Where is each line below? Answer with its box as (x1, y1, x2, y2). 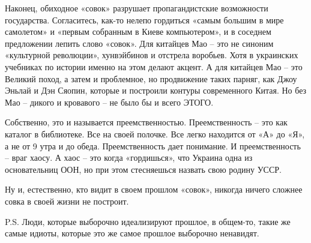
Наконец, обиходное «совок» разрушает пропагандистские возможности (5, 2, 268, 14)
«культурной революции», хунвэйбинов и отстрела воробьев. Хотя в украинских (5, 49, 298, 61)
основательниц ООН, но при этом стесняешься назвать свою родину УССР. (5, 163, 282, 175)
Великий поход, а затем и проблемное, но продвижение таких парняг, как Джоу (5, 72, 297, 85)
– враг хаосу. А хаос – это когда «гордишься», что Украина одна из (5, 151, 253, 164)
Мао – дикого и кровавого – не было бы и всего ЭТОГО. (5, 95, 214, 108)
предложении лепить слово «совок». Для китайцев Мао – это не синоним (5, 37, 274, 49)
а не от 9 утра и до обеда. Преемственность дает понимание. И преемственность (5, 139, 301, 152)
